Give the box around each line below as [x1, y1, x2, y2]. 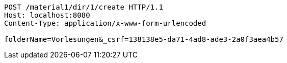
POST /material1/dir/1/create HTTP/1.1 [4, 3, 163, 11]
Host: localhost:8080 [4, 11, 90, 19]
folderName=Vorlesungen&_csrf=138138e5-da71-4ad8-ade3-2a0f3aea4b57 [4, 35, 283, 43]
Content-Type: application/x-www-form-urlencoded [4, 19, 206, 27]
